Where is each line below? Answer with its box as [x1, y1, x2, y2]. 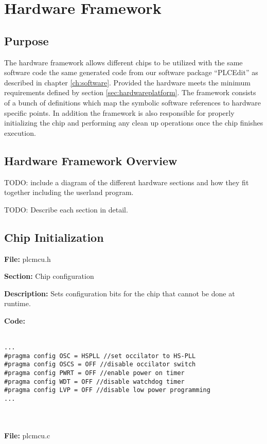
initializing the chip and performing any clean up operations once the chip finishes [4, 117, 263, 128]
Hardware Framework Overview [4, 152, 177, 168]
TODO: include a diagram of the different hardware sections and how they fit [4, 176, 249, 187]
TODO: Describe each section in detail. [4, 204, 128, 215]
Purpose [4, 32, 49, 48]
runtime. [4, 298, 31, 309]
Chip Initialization [4, 229, 104, 245]
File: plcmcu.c [4, 430, 50, 440]
